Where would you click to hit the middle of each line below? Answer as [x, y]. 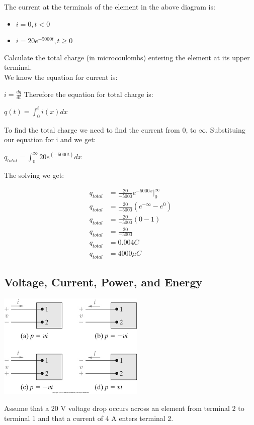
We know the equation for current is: [61, 77]
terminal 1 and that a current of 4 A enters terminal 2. [89, 418]
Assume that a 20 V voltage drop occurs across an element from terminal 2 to [124, 408]
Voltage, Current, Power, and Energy [103, 282]
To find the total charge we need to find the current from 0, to [100, 129]
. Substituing [226, 129]
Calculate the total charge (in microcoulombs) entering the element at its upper [127, 57]
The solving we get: [34, 175]
